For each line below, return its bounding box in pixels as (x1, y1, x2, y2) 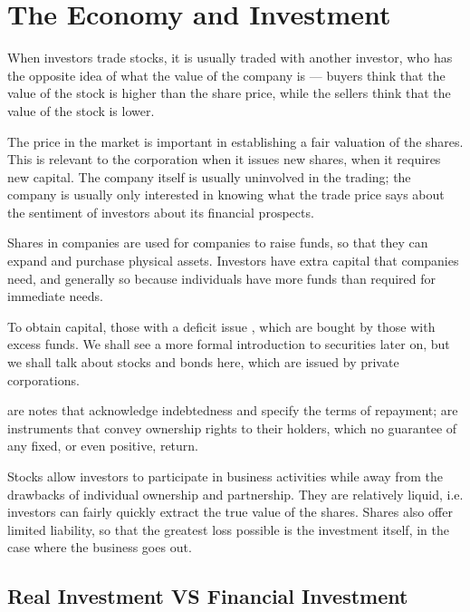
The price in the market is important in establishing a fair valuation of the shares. (7, 131, 464, 151)
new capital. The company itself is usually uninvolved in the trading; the (7, 167, 411, 186)
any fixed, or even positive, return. (7, 436, 198, 455)
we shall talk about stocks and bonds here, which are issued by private (7, 353, 399, 372)
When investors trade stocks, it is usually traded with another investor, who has (7, 48, 453, 67)
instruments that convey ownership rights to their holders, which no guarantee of (7, 418, 457, 437)
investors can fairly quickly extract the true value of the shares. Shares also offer (7, 502, 453, 521)
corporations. (7, 370, 80, 389)
